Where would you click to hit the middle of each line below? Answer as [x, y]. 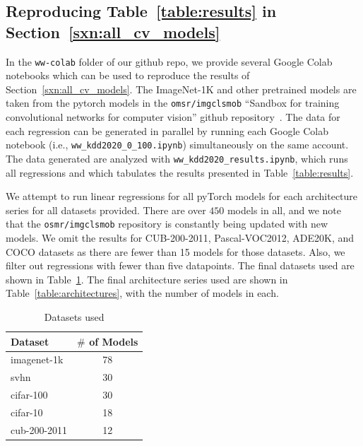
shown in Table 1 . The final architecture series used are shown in [147, 279]
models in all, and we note [284, 210]
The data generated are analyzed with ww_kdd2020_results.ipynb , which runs [177, 158]
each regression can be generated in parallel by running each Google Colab [167, 130]
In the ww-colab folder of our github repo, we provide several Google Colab [169, 61]
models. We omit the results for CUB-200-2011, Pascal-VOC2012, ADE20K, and [180, 238]
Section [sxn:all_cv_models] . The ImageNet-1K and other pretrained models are [181, 89]
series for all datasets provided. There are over [106, 210]
